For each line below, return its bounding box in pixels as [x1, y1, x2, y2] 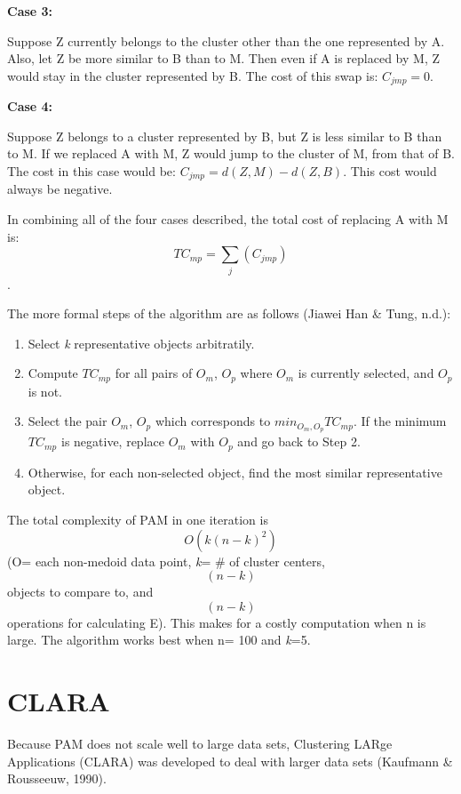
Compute [28, 364, 78, 382]
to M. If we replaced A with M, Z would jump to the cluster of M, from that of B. [7, 144, 455, 163]
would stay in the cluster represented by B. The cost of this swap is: [7, 66, 378, 84]
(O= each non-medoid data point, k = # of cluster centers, [7, 551, 325, 570]
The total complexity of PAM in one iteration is [7, 509, 268, 528]
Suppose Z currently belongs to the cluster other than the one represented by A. [7, 31, 445, 50]
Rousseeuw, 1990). [7, 769, 107, 788]
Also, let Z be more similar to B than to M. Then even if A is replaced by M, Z [7, 49, 440, 68]
